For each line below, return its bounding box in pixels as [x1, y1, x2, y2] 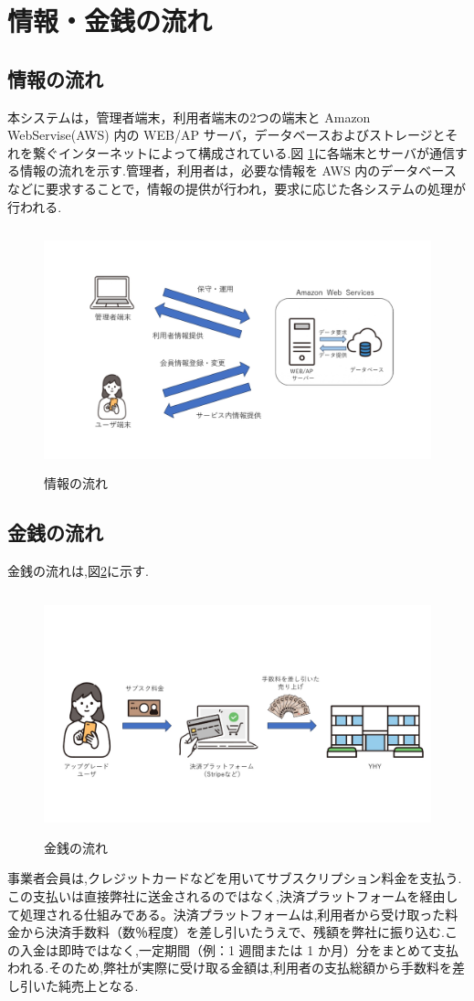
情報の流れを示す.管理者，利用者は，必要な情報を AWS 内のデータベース [19, 161, 457, 180]
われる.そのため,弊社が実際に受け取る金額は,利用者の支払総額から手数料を [7, 958, 452, 977]
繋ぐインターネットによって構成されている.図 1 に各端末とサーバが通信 [32, 143, 455, 162]
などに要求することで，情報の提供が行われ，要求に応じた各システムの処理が [7, 178, 466, 197]
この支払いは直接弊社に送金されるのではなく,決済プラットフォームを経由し [7, 887, 458, 906]
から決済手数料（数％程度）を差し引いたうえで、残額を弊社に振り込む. [19, 922, 445, 942]
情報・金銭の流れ [7, 2, 213, 39]
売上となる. [70, 976, 139, 995]
